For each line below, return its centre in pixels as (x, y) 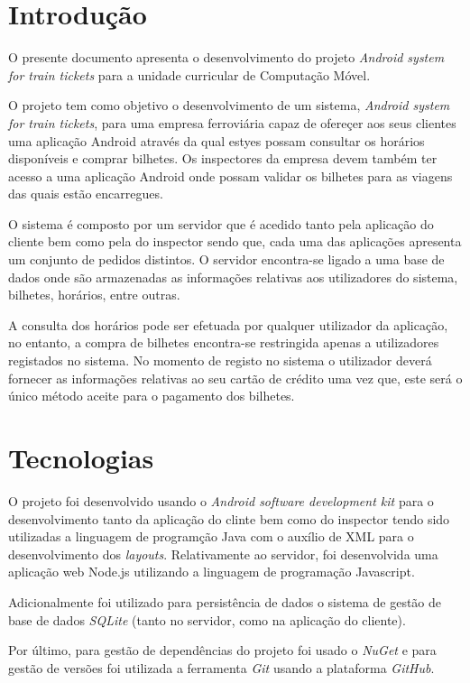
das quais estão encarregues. (86, 194)
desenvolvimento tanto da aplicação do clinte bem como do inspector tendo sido (229, 518)
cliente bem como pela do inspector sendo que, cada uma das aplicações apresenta (235, 241)
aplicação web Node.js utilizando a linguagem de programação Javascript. (212, 572)
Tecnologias (81, 457)
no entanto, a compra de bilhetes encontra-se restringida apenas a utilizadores (224, 342)
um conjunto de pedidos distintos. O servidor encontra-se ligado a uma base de (226, 259)
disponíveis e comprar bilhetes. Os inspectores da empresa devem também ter (223, 158)
